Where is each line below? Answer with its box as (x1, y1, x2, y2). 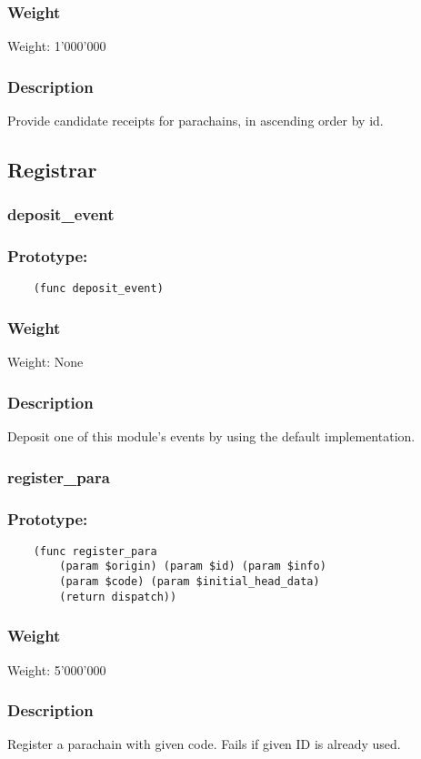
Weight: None (7, 352, 84, 371)
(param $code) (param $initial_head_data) (59, 575, 320, 589)
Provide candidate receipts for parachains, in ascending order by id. (7, 111, 384, 130)
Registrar (7, 156, 97, 184)
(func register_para (33, 544, 157, 558)
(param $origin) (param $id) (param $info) (59, 560, 326, 573)
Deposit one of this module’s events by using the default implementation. (7, 427, 416, 446)
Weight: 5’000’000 (7, 660, 106, 679)
